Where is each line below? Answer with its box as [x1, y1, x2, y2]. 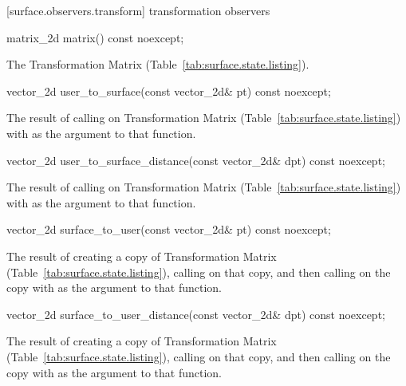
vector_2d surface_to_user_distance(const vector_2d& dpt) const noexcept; [6, 305, 385, 322]
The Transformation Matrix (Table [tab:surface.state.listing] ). [6, 56, 309, 73]
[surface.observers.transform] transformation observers [6, 2, 270, 18]
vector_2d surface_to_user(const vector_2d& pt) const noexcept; [6, 221, 331, 238]
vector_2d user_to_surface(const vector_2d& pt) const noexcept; [6, 82, 331, 99]
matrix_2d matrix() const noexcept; [6, 29, 184, 45]
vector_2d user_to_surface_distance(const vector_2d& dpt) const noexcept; [6, 152, 385, 168]
